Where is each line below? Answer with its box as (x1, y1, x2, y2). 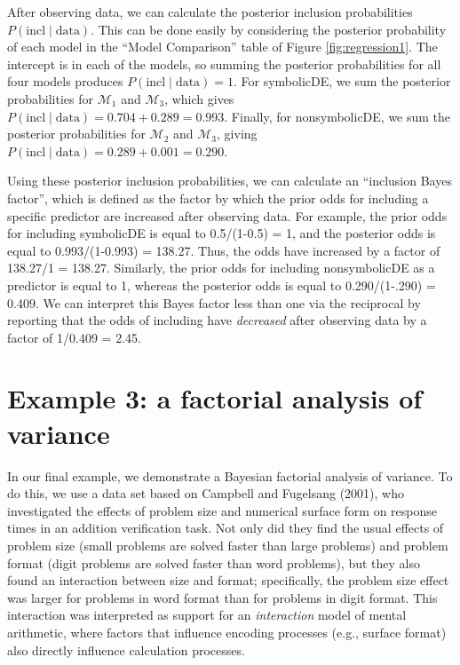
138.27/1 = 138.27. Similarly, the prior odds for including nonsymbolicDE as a (7, 258, 435, 277)
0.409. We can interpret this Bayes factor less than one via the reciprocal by (7, 293, 421, 312)
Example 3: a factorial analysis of (7, 380, 423, 416)
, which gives (164, 89, 234, 107)
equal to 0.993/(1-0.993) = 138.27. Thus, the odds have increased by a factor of (7, 241, 440, 259)
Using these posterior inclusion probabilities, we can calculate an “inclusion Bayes (7, 171, 452, 190)
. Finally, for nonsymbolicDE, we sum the (224, 107, 451, 125)
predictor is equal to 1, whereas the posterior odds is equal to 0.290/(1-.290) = (7, 275, 436, 294)
